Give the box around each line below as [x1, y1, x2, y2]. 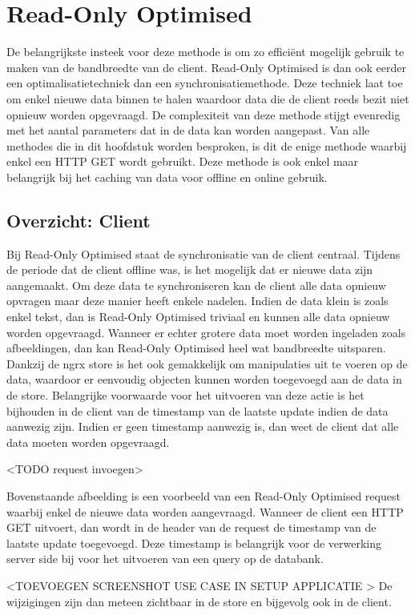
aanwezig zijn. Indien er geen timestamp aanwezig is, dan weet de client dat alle [6, 418, 399, 435]
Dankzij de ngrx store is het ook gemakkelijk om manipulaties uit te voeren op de [6, 355, 408, 372]
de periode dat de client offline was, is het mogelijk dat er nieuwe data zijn [6, 261, 373, 278]
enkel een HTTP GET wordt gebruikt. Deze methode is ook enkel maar [6, 153, 359, 170]
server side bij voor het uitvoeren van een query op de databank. [6, 550, 324, 567]
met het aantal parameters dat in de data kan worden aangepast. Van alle [6, 122, 370, 139]
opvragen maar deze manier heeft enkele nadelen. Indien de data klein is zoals [6, 292, 389, 309]
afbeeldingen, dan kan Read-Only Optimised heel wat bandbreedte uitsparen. [6, 340, 386, 356]
